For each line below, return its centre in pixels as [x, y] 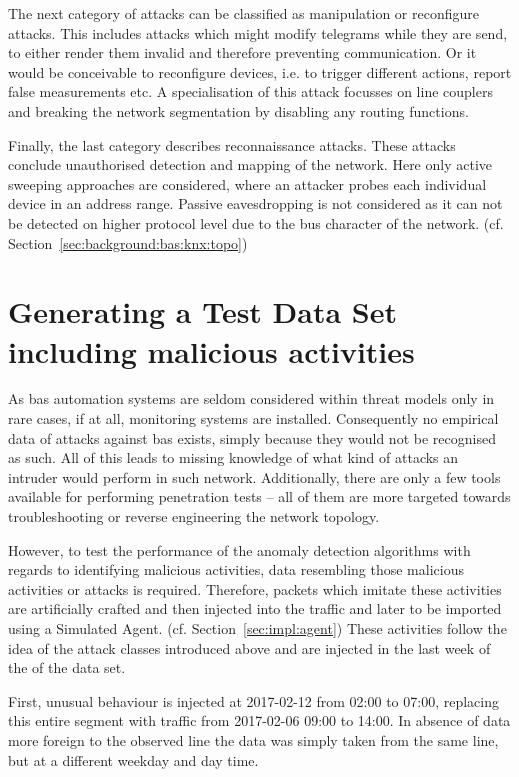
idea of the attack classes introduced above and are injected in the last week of [249, 647]
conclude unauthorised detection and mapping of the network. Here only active [250, 164]
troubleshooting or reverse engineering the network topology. [194, 516]
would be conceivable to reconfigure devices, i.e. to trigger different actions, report [260, 71]
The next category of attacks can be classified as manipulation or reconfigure [244, 13]
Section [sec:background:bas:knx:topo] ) [128, 242]
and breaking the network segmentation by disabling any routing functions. [238, 110]
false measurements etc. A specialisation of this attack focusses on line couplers [250, 91]
